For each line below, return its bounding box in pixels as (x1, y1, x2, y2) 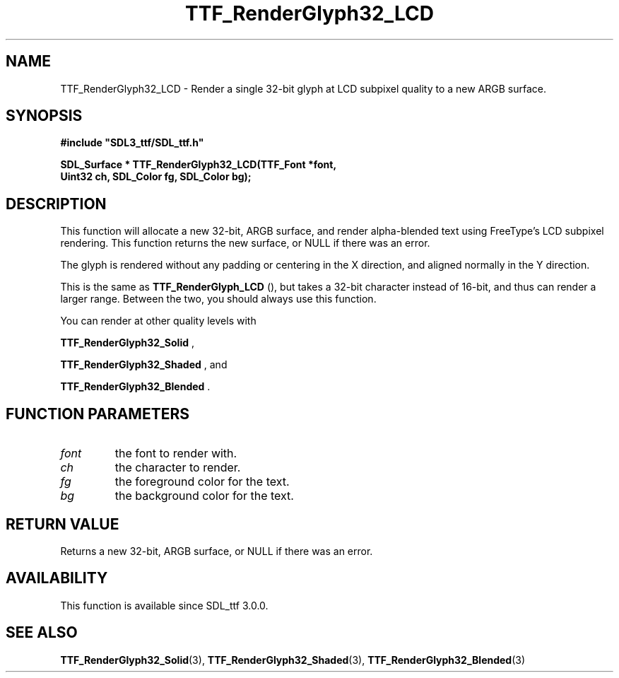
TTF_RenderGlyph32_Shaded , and (60, 358, 228, 371)
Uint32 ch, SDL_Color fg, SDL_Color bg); (60, 170, 252, 183)
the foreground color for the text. (114, 474, 290, 489)
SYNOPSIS (6, 107, 83, 125)
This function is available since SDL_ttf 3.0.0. (60, 599, 269, 612)
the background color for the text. (114, 489, 294, 503)
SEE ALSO (6, 624, 78, 642)
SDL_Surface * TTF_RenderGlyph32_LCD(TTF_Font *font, (60, 158, 337, 171)
